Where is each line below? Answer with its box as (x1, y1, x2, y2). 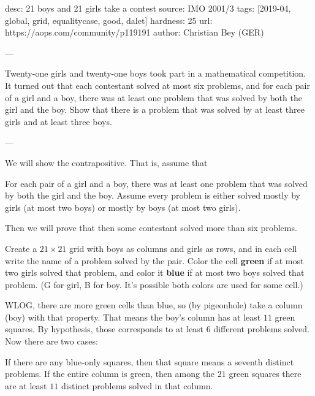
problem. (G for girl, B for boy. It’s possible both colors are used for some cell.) (5, 278, 303, 291)
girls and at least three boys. (5, 115, 112, 128)
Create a (5, 242, 37, 254)
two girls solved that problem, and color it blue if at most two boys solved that (5, 266, 305, 279)
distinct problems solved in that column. (61, 379, 213, 392)
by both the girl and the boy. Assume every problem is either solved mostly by (5, 189, 300, 202)
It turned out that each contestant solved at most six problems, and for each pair (5, 78, 310, 91)
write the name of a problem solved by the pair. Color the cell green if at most (5, 254, 304, 267)
